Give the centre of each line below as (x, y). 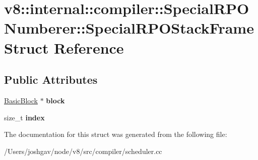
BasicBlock (21, 100)
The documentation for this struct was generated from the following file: (116, 134)
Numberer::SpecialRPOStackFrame (129, 28)
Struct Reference (64, 47)
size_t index (24, 117)
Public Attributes (51, 79)
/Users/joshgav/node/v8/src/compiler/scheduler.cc (83, 151)
